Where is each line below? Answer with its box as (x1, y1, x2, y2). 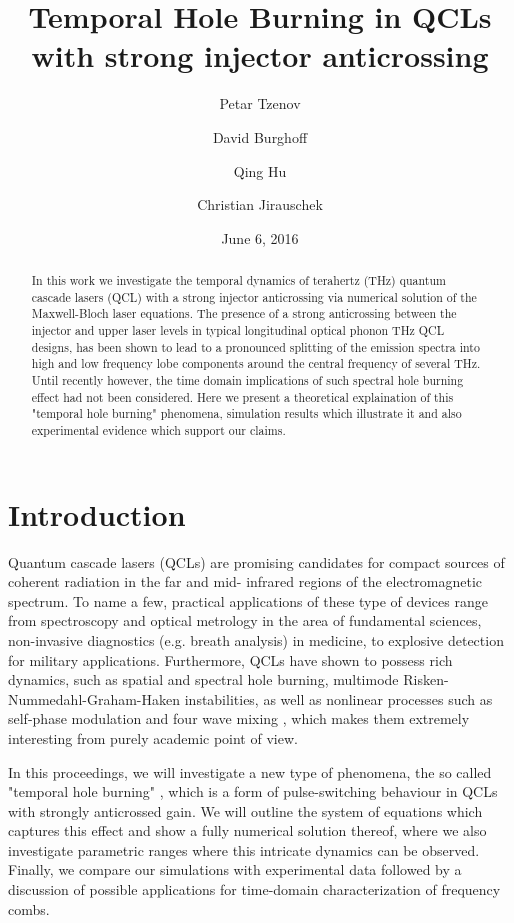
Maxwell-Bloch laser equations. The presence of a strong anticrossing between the (31, 305, 457, 322)
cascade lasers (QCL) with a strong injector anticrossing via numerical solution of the (31, 288, 477, 305)
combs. (8, 898, 50, 919)
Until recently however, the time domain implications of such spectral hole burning (31, 372, 464, 389)
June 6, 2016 (221, 227, 299, 248)
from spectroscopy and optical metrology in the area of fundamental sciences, (8, 610, 482, 631)
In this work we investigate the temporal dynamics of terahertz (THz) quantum (31, 272, 446, 289)
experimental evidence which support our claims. (31, 421, 286, 438)
